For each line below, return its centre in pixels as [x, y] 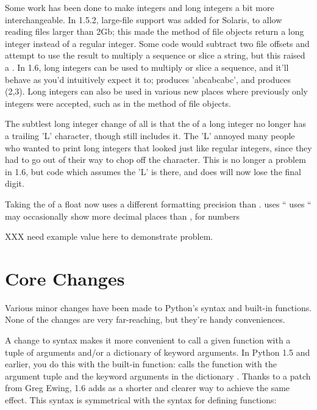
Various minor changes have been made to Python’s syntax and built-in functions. [158, 307]
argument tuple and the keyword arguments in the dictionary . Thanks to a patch [158, 376]
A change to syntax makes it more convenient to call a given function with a [148, 340]
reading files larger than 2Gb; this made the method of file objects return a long [155, 31]
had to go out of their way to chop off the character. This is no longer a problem [155, 160]
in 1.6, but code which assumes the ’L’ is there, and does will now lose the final [153, 171]
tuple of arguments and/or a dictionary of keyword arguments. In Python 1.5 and [158, 352]
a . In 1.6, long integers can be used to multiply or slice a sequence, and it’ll [147, 67]
